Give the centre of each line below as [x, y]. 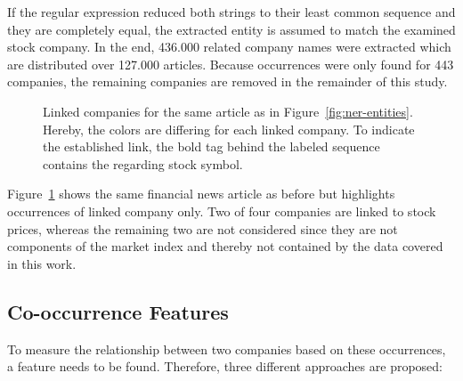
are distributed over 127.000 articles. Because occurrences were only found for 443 [231, 64]
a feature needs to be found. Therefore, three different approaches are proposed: [225, 366]
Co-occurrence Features [118, 311]
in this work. [42, 263]
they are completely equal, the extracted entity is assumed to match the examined [231, 29]
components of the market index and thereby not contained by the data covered [225, 246]
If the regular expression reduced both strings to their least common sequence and [231, 12]
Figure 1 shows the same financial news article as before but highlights [201, 194]
